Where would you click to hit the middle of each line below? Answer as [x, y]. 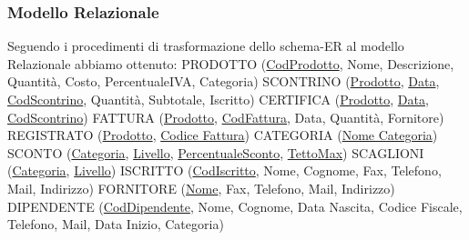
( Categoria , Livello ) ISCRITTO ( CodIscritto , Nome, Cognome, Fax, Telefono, [224, 170]
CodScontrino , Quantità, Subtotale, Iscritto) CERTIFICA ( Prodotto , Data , [218, 99]
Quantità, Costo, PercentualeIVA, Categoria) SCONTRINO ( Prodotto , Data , [224, 81]
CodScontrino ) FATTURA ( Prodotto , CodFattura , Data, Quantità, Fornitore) [226, 117]
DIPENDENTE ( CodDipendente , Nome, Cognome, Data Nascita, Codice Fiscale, [235, 206]
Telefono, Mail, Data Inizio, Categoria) [116, 224]
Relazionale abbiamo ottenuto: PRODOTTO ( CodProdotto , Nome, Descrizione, [231, 63]
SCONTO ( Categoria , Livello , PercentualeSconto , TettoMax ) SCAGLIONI [216, 152]
